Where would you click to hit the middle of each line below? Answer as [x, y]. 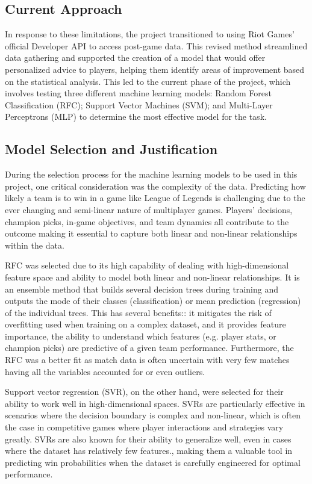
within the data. [35, 245]
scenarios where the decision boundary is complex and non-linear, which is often [153, 415]
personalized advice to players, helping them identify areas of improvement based [155, 69]
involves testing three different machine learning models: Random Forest [139, 93]
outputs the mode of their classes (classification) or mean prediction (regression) [153, 301]
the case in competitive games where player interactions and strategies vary [144, 427]
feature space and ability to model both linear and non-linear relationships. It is [152, 277]
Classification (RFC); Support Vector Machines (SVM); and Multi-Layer [139, 104]
